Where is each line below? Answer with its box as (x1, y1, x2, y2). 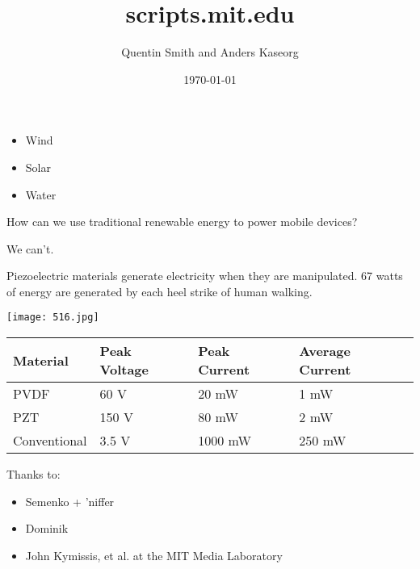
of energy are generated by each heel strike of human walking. (6, 282, 313, 299)
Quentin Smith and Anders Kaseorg (121, 44, 299, 61)
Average (299, 341, 351, 361)
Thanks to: (6, 466, 61, 483)
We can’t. (6, 240, 54, 257)
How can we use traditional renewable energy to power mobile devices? (6, 213, 358, 230)
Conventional (13, 431, 87, 450)
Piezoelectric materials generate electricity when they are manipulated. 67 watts (6, 267, 403, 284)
